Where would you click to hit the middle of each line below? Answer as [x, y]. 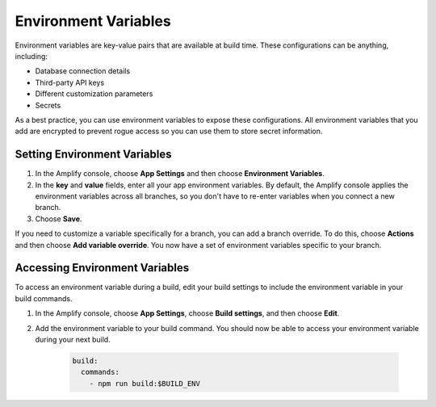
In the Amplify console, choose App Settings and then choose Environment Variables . [180, 174]
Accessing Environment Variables [102, 268]
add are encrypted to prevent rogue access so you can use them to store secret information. [169, 131]
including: [31, 56]
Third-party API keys [70, 82]
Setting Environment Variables [93, 155]
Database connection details [83, 71]
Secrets [48, 105]
